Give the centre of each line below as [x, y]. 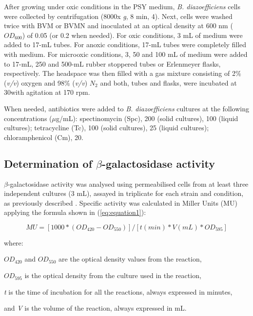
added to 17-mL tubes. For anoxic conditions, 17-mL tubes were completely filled [125, 44]
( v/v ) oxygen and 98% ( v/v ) [46, 82]
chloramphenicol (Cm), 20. [44, 137]
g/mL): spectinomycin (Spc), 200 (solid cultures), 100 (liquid [147, 118]
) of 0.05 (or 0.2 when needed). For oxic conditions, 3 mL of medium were [132, 35]
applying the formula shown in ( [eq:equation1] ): [75, 212]
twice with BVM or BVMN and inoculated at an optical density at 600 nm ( [118, 26]
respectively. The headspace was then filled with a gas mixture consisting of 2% [123, 73]
